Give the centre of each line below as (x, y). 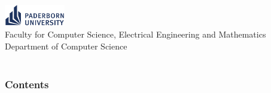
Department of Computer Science (66, 46)
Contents (27, 84)
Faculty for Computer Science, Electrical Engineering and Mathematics (135, 34)
